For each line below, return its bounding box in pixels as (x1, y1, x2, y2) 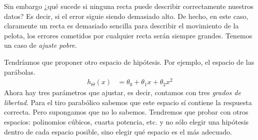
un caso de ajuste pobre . (4, 40, 77, 50)
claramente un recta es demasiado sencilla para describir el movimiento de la (4, 20, 239, 31)
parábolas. (4, 66, 35, 77)
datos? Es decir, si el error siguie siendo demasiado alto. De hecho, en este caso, (4, 10, 248, 21)
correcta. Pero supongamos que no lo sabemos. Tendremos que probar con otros (4, 107, 248, 117)
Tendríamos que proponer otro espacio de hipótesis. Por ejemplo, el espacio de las (4, 56, 254, 67)
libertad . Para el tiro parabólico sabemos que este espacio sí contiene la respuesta (4, 97, 252, 107)
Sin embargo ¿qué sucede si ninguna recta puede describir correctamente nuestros (4, 1, 253, 11)
